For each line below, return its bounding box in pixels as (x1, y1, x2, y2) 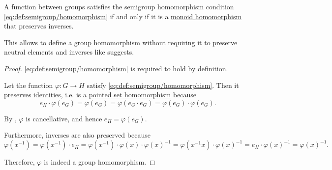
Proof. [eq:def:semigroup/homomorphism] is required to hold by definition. (4, 63, 228, 73)
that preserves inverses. (4, 21, 74, 31)
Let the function (4, 80, 53, 90)
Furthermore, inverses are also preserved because (4, 130, 151, 140)
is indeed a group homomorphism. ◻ (44, 157, 155, 167)
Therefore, (4, 157, 35, 167)
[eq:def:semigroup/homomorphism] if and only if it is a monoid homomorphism (4, 11, 242, 21)
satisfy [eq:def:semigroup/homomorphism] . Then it (87, 80, 239, 90)
